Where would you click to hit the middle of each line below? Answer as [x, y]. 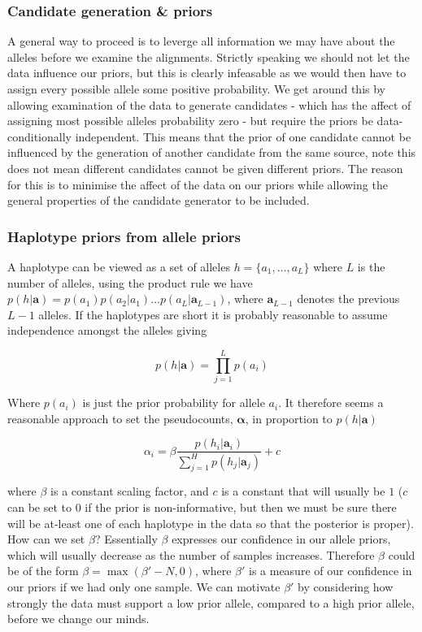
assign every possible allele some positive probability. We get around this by [196, 89]
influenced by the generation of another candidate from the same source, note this [212, 152]
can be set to [40, 507]
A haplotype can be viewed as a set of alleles [119, 266]
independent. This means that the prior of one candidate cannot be [243, 136]
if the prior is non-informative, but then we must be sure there [241, 507]
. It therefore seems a [331, 403]
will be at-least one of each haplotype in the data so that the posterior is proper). [211, 523]
